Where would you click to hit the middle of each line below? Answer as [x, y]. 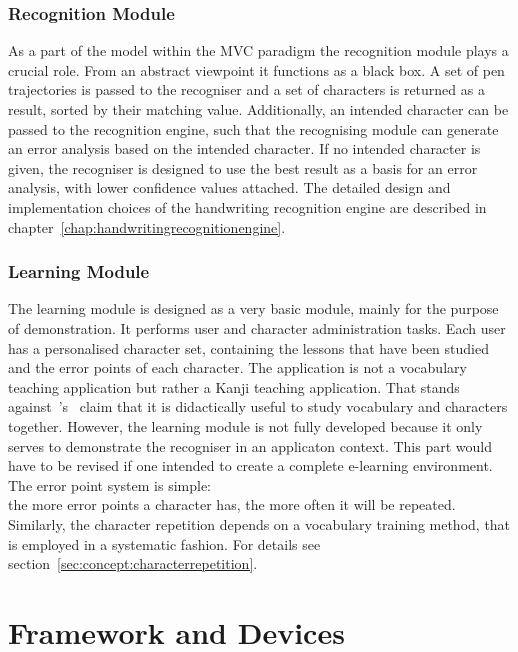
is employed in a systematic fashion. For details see [164, 543]
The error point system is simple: [110, 484]
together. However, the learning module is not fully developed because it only [245, 425]
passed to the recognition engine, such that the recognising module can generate [253, 128]
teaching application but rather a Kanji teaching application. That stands [234, 386]
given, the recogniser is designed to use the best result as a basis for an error [243, 167]
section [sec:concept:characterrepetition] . [133, 563]
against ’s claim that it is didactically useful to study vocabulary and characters [258, 406]
